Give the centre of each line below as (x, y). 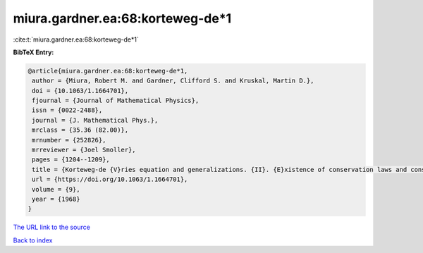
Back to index (33, 240)
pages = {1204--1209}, (71, 160)
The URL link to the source (52, 227)
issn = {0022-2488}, (67, 110)
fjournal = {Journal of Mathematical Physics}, (116, 101)
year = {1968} (56, 199)
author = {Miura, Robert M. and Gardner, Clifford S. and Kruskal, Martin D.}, (173, 81)
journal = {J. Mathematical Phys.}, (95, 120)
